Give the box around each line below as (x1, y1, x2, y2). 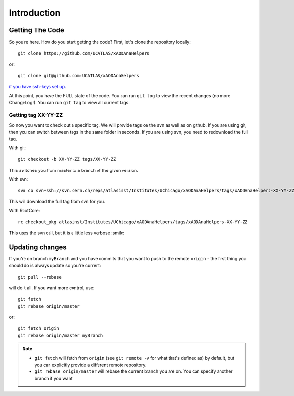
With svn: (9, 176, 28, 182)
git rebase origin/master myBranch (18, 332, 103, 338)
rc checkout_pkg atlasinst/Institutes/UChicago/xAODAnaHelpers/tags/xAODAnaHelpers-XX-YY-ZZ (18, 219, 248, 225)
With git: (9, 145, 26, 151)
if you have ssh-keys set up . (9, 84, 66, 89)
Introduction (9, 7, 61, 18)
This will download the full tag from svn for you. (9, 198, 105, 204)
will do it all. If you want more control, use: (9, 285, 95, 291)
